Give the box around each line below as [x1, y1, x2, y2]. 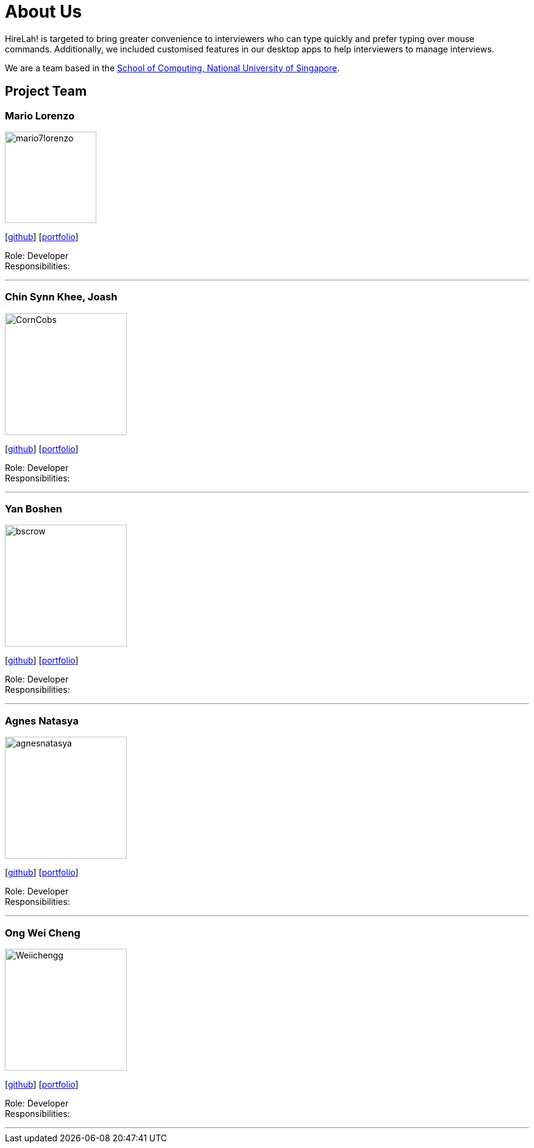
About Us [5, 1, 82, 22]
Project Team [5, 83, 87, 99]
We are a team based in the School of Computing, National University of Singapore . [5, 62, 340, 73]
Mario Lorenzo [5, 109, 75, 122]
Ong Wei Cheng [5, 926, 80, 939]
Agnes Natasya [5, 714, 79, 727]
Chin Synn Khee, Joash [5, 291, 118, 303]
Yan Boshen [5, 503, 62, 516]
